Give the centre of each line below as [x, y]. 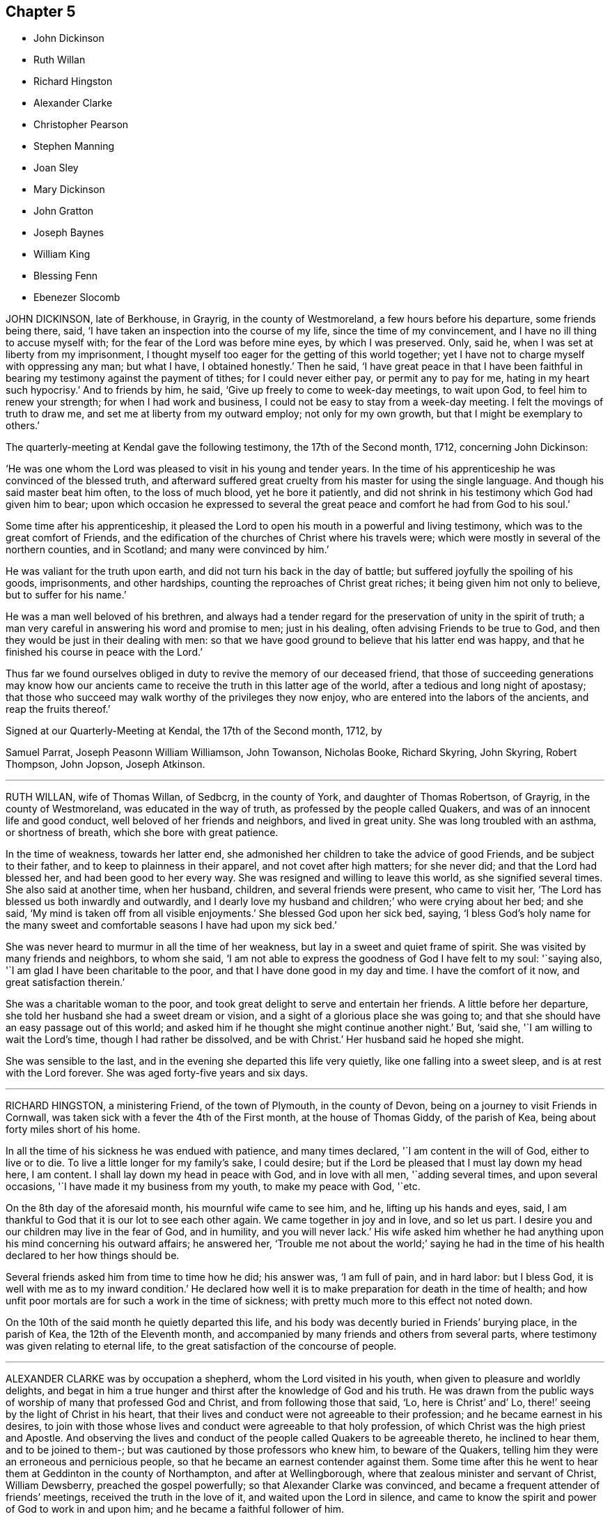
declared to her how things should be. [93, 1256]
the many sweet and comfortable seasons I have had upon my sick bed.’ [171, 925]
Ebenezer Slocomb [77, 298]
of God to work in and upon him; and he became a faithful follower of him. [175, 1509]
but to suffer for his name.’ [66, 595]
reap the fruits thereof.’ [58, 709]
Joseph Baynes [69, 233]
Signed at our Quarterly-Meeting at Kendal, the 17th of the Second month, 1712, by [194, 731]
